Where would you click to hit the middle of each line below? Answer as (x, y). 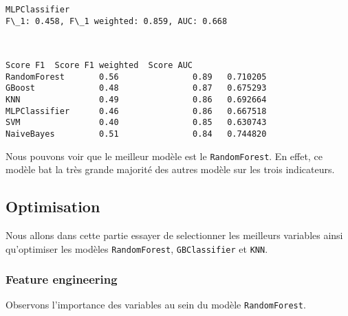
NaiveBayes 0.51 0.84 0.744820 (136, 134)
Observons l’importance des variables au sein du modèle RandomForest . (156, 305)
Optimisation (53, 206)
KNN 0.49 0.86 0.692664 (136, 99)
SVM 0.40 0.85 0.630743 (136, 123)
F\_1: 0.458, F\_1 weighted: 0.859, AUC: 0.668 (117, 21)
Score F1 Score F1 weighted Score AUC (99, 65)
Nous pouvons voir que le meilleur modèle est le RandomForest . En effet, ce (164, 156)
